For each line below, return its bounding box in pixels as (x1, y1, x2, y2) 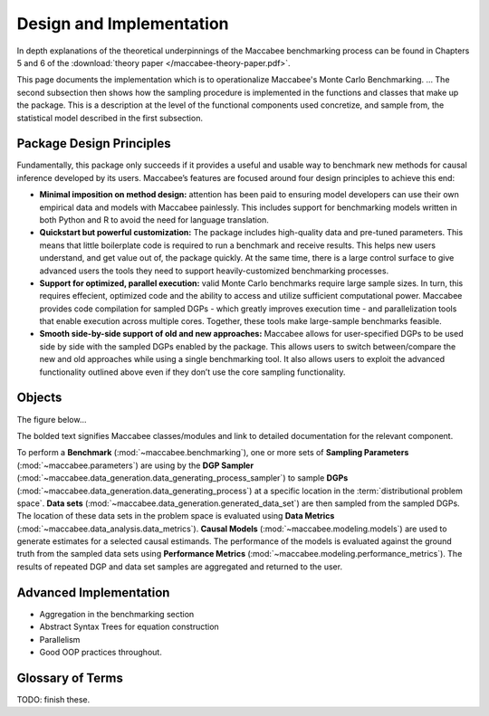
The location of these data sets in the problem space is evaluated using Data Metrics (16, 511, 335, 521)
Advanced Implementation (16, 585, 170, 600)
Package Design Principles (16, 136, 171, 151)
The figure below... (16, 414, 87, 425)
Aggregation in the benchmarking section (39, 608, 195, 619)
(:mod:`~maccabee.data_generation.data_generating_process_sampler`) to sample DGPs (16, 473, 349, 483)
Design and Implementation (16, 14, 229, 33)
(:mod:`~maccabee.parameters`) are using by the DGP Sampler (16, 460, 254, 471)
